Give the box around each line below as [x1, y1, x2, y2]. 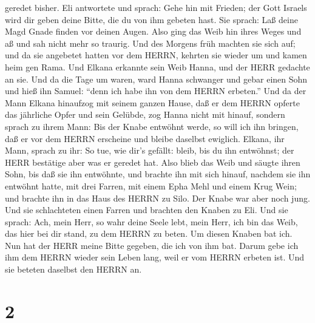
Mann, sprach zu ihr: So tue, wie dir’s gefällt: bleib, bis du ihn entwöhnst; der [5, 144, 294, 157]
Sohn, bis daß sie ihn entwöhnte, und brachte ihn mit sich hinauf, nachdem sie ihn [5, 168, 311, 180]
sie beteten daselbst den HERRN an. [5, 263, 142, 276]
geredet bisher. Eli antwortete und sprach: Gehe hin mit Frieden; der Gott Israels [5, 1, 307, 13]
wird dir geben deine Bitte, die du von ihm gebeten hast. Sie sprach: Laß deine [5, 13, 298, 25]
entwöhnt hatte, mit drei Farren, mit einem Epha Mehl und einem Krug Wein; [5, 179, 297, 192]
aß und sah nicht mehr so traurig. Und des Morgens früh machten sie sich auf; [5, 36, 296, 49]
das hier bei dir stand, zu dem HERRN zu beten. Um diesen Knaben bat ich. [5, 227, 293, 240]
